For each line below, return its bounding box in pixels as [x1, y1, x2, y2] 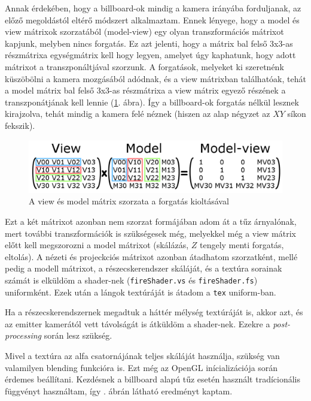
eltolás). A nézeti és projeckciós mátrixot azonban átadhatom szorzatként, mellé [5, 250, 298, 263]
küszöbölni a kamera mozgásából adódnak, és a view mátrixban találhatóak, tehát [5, 72, 306, 85]
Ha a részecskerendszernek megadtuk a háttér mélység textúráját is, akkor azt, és [5, 306, 303, 318]
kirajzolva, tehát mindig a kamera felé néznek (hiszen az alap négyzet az [5, 107, 270, 120]
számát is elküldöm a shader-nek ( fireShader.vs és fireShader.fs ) [5, 273, 258, 286]
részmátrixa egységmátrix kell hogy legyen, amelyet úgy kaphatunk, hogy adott [5, 49, 296, 61]
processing [5, 329, 42, 342]
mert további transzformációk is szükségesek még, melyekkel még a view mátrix [5, 227, 296, 239]
